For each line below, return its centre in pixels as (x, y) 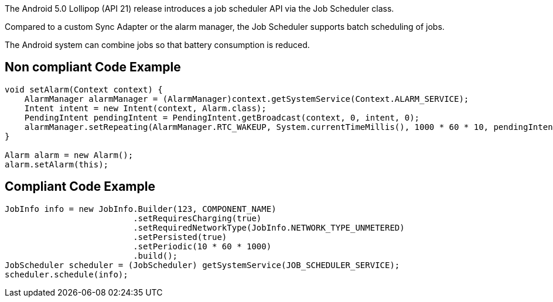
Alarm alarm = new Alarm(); (69, 155)
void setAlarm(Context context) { (84, 89)
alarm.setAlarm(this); (57, 164)
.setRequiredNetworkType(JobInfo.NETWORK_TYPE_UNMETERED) (269, 227)
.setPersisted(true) (180, 237)
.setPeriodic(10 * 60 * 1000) (202, 246)
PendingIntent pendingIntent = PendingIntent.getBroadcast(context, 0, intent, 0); (222, 117)
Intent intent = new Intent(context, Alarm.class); (145, 108)
